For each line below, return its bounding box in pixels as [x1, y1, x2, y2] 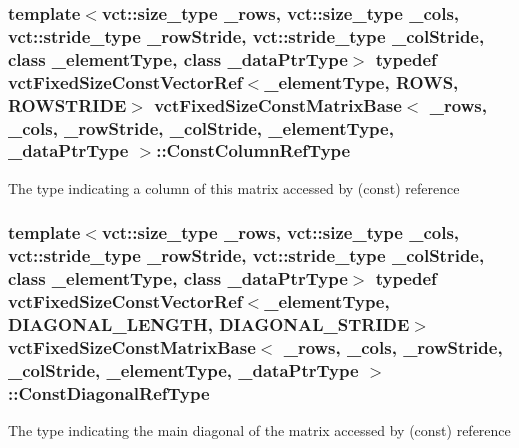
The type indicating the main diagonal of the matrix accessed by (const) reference [8, 420, 511, 441]
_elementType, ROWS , [264, 69, 459, 94]
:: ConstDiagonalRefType [8, 380, 210, 405]
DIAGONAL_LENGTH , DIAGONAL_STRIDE [8, 311, 410, 336]
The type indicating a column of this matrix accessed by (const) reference [8, 177, 460, 198]
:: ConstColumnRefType [156, 138, 351, 163]
